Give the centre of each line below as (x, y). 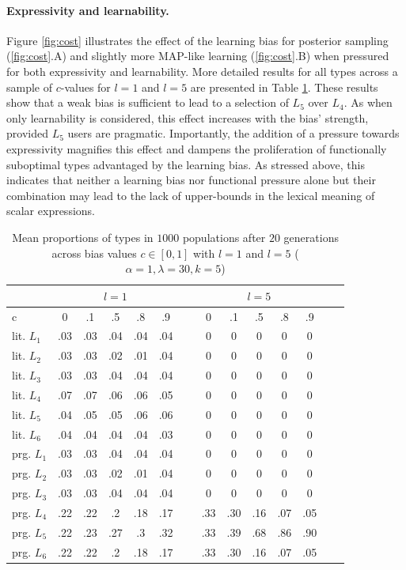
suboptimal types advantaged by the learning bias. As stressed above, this (186, 164)
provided (27, 133)
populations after (224, 237)
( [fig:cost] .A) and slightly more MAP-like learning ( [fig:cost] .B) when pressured (198, 56)
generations (311, 237)
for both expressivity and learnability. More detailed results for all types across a (202, 71)
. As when (368, 102)
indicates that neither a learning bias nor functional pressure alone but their (191, 180)
